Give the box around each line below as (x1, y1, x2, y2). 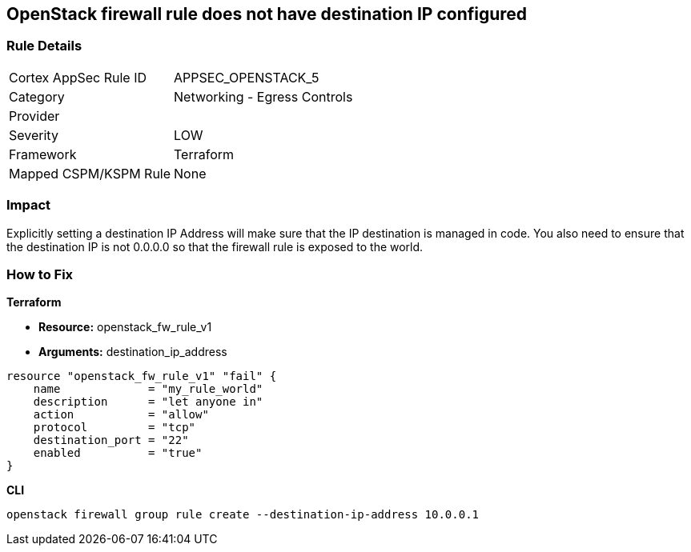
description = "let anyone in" (33, 395, 263, 409)
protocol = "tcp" (33, 421, 196, 434)
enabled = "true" (33, 446, 203, 460)
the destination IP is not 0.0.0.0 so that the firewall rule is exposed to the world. (6, 239, 424, 254)
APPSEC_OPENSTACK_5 (174, 69, 319, 86)
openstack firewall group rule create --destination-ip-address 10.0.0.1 (6, 508, 480, 522)
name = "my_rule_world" (33, 382, 263, 396)
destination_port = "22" (33, 434, 189, 447)
